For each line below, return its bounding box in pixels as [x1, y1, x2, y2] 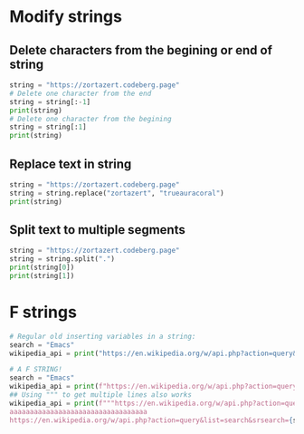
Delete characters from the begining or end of [9, 43, 273, 58]
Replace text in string [9, 156, 132, 171]
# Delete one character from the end [9, 89, 152, 98]
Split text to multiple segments [9, 222, 185, 237]
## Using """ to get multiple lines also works [9, 391, 193, 400]
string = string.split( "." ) [9, 255, 116, 264]
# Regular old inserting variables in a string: [9, 332, 196, 341]
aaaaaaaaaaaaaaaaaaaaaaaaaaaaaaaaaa [9, 407, 147, 416]
